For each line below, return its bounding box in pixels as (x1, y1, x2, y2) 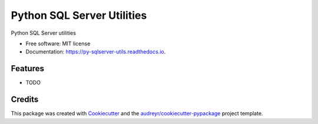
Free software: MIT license (25, 40, 91, 47)
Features (11, 63, 44, 73)
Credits (11, 95, 39, 105)
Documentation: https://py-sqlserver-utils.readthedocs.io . (25, 48, 166, 55)
